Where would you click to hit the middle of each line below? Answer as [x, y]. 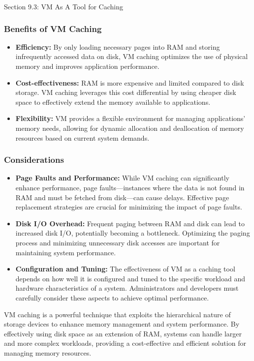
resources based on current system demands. [82, 137]
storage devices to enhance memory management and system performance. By [122, 324]
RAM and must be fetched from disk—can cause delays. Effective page [122, 197]
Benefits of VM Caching [53, 28]
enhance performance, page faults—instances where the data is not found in [130, 187]
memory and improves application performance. [87, 66]
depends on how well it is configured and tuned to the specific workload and [130, 278]
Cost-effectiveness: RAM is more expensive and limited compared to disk [130, 82]
